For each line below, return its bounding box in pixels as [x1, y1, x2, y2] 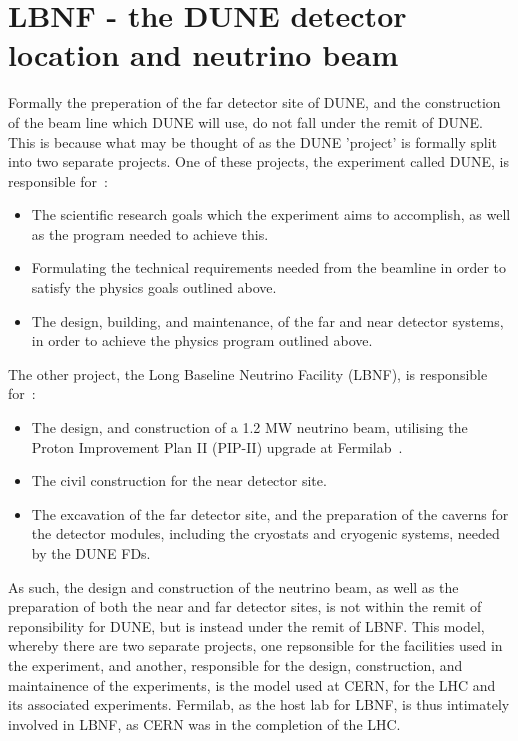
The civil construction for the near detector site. [31, 470, 327, 491]
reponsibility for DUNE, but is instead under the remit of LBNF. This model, [8, 615, 485, 636]
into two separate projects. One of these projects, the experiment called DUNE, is [8, 151, 510, 172]
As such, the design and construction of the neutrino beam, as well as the [8, 576, 459, 597]
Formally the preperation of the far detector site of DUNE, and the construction [8, 92, 501, 113]
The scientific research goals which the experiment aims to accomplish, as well [31, 204, 511, 225]
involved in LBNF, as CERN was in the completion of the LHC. [8, 713, 401, 734]
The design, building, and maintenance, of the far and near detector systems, [31, 310, 504, 331]
